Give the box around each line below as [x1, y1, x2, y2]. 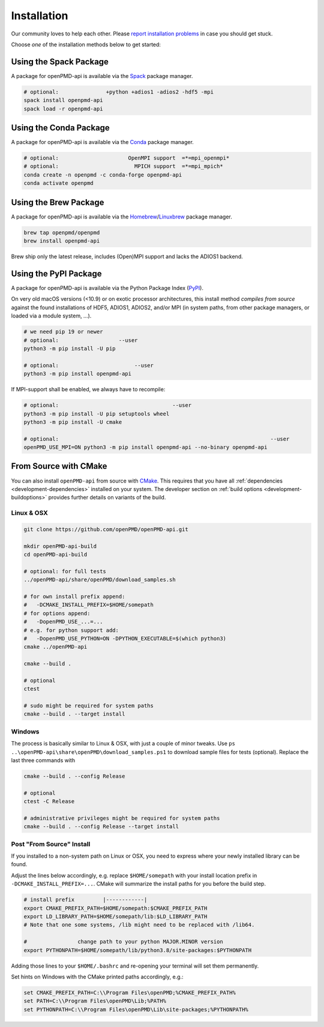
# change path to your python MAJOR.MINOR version [23, 938, 223, 945]
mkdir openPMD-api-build [23, 543, 97, 549]
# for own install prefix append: [23, 593, 125, 600]
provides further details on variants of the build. [48, 494, 166, 501]
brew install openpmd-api [23, 238, 100, 244]
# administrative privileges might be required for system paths [23, 815, 220, 822]
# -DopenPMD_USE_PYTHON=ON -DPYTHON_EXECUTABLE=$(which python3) [23, 635, 227, 642]
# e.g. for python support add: [23, 627, 119, 633]
